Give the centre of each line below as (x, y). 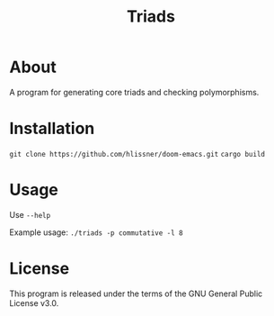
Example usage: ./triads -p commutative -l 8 (96, 232)
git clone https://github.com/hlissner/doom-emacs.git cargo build (137, 154)
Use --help (30, 214)
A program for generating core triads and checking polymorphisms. (134, 92)
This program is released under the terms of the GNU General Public (136, 293)
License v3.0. (34, 302)
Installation (52, 129)
